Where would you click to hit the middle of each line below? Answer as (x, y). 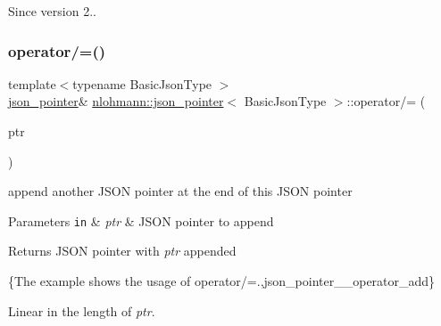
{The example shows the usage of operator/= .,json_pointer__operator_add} (222, 281)
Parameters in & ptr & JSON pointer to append (141, 220)
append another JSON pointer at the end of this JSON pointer (180, 191)
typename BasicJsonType (142, 83)
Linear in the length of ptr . (82, 310)
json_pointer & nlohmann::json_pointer (116, 101)
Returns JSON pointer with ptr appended (122, 251)
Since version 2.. (52, 11)
